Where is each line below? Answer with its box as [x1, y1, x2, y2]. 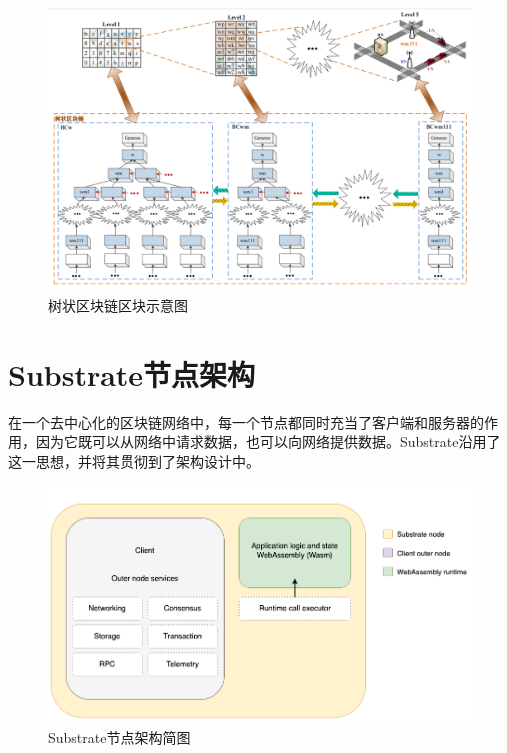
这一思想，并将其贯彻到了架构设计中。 [8, 450, 260, 471]
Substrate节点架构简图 [48, 726, 191, 747]
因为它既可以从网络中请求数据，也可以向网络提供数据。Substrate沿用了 [35, 431, 501, 452]
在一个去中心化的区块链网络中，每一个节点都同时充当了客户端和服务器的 [8, 411, 484, 432]
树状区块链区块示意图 [48, 294, 188, 315]
